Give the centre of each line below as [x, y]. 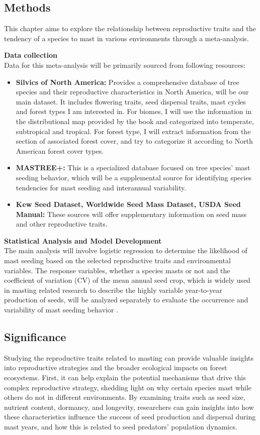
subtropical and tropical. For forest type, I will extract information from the [133, 131]
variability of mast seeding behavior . [61, 310]
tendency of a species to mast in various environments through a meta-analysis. [126, 38]
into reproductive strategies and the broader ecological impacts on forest [116, 367]
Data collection [31, 55]
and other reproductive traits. [62, 224]
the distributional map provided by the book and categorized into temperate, [135, 121]
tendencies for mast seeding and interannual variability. [101, 187]
